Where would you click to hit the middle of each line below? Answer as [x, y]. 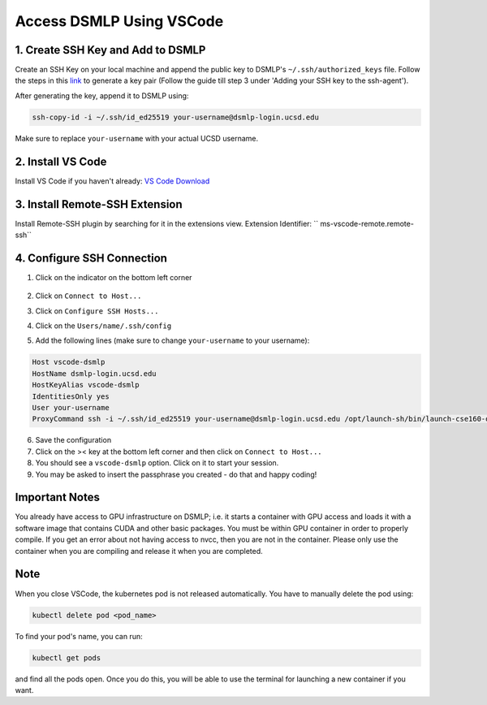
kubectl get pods [67, 657]
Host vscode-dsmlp [69, 362]
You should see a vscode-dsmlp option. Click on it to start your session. [157, 463]
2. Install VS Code [61, 161]
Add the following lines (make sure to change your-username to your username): [172, 340]
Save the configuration [73, 440]
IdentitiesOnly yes [71, 396]
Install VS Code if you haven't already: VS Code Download [112, 181]
